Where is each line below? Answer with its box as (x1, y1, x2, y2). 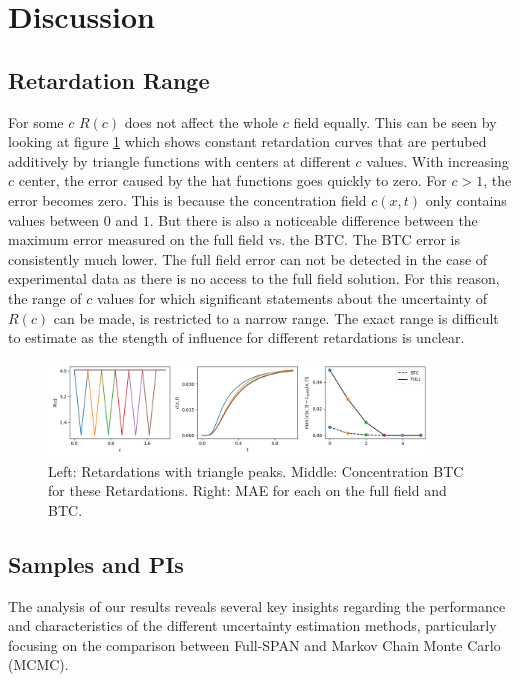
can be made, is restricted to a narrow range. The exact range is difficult (53, 307, 499, 328)
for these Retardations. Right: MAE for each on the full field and (48, 480, 447, 501)
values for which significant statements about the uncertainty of (96, 287, 487, 308)
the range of (8, 287, 82, 308)
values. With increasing (366, 150, 509, 171)
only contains (425, 189, 507, 210)
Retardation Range (8, 64, 210, 95)
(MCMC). (8, 654, 69, 675)
